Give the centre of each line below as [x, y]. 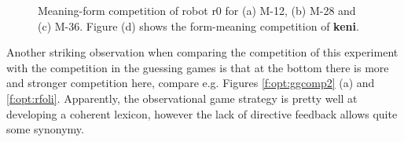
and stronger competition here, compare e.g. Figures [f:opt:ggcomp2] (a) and [191, 83]
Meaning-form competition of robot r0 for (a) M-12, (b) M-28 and [197, 10]
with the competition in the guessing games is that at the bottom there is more [198, 67]
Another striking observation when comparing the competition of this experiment [202, 52]
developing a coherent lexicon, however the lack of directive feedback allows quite [202, 113]
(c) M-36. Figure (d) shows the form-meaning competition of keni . [198, 25]
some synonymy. [45, 129]
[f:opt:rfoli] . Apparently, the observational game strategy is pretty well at [182, 98]
